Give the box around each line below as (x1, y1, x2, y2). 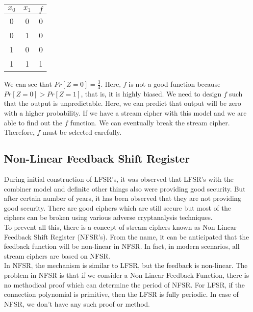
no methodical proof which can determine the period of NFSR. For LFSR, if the (4, 279, 245, 289)
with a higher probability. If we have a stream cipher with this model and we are (4, 108, 247, 118)
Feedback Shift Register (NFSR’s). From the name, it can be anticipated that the (4, 231, 249, 241)
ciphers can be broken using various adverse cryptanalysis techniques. (4, 212, 213, 222)
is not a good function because (128, 79, 221, 89)
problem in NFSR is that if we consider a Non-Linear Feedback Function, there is (4, 269, 249, 280)
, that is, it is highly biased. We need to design (81, 88, 222, 98)
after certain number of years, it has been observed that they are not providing (4, 193, 241, 203)
